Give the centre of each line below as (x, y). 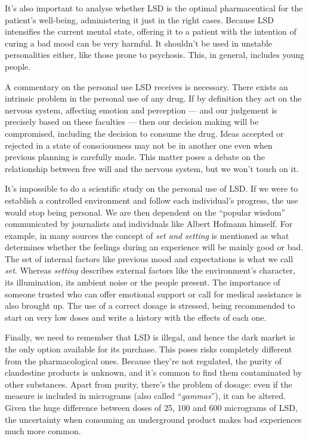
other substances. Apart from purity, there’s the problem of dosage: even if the (149, 384)
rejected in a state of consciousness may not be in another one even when (139, 145)
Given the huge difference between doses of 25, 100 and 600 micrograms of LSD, (151, 407)
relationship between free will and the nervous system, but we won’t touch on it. (152, 168)
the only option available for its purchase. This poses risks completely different (149, 349)
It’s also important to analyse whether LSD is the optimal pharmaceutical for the (154, 8)
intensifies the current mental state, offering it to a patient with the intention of (151, 31)
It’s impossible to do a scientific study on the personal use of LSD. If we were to (152, 188)
